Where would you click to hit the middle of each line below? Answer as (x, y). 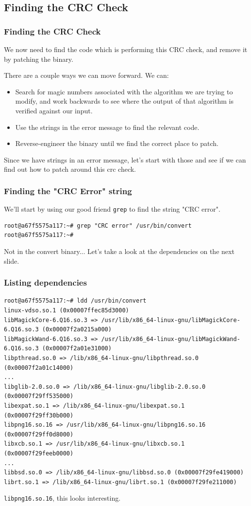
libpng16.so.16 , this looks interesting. (62, 498)
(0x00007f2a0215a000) (77, 330)
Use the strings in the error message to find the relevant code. (107, 127)
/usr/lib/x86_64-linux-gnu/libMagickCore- (171, 320)
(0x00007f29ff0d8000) (39, 434)
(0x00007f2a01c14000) (39, 368)
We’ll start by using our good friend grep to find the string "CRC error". (112, 209)
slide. (12, 261)
